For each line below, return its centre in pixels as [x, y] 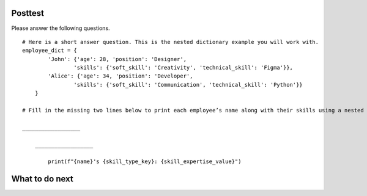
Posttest [28, 13]
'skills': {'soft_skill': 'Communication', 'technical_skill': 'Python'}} [188, 85]
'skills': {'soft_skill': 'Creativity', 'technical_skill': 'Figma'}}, [183, 68]
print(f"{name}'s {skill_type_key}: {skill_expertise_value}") [145, 162]
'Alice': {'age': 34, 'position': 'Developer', [120, 76]
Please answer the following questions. [61, 28]
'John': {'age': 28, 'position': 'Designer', [117, 59]
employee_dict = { [50, 51]
